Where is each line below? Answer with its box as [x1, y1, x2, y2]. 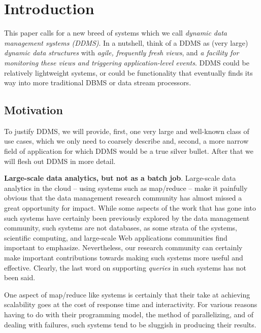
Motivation [4, 102, 63, 118]
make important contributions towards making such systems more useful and [4, 252, 243, 263]
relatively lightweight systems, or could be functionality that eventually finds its [4, 67, 253, 78]
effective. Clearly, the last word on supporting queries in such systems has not [4, 262, 247, 273]
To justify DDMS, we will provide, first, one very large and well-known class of [4, 125, 249, 136]
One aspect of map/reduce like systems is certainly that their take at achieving [4, 289, 250, 299]
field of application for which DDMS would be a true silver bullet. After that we [4, 146, 254, 156]
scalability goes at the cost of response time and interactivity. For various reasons [4, 299, 257, 310]
